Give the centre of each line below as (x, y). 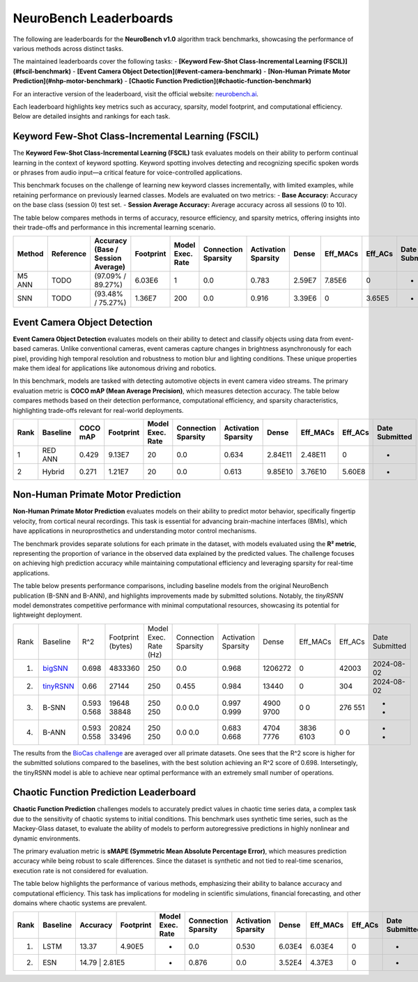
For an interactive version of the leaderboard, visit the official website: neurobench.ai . (136, 93)
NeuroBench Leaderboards (93, 18)
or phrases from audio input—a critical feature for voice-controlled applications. (127, 172)
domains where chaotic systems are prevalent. (80, 902)
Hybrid (53, 471)
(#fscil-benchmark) (42, 71)
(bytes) (121, 646)
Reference (69, 254)
